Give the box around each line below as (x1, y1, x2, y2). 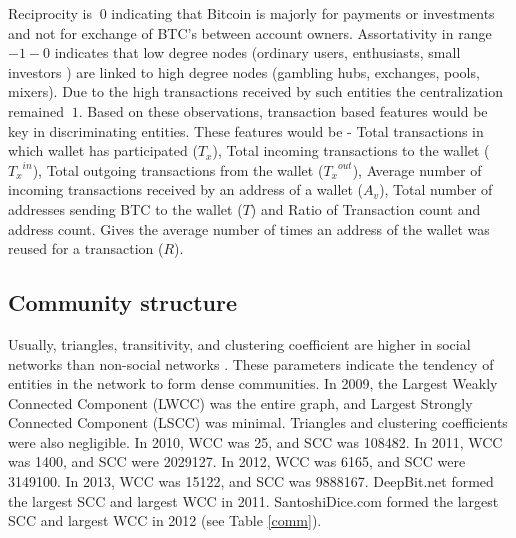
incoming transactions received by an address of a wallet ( (8, 179, 364, 200)
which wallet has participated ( (8, 140, 198, 161)
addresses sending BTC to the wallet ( (8, 198, 243, 219)
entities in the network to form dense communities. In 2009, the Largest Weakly (8, 373, 498, 394)
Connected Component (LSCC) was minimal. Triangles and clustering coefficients (8, 412, 508, 433)
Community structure (8, 287, 237, 318)
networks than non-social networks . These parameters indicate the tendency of (8, 353, 494, 374)
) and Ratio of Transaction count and (250, 198, 481, 219)
